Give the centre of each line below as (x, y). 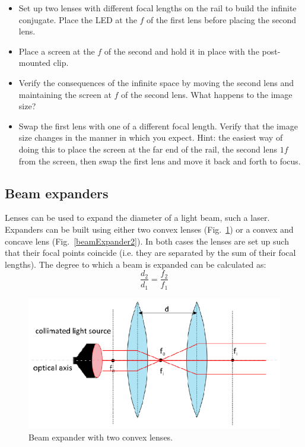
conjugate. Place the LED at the (78, 19)
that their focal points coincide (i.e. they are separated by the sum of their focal (150, 253)
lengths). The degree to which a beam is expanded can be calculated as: (136, 264)
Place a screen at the (57, 51)
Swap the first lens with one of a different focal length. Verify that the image (158, 126)
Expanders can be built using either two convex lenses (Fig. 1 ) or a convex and (149, 229)
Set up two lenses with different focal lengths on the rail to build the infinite (158, 8)
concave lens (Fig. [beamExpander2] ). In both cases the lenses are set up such (147, 241)
